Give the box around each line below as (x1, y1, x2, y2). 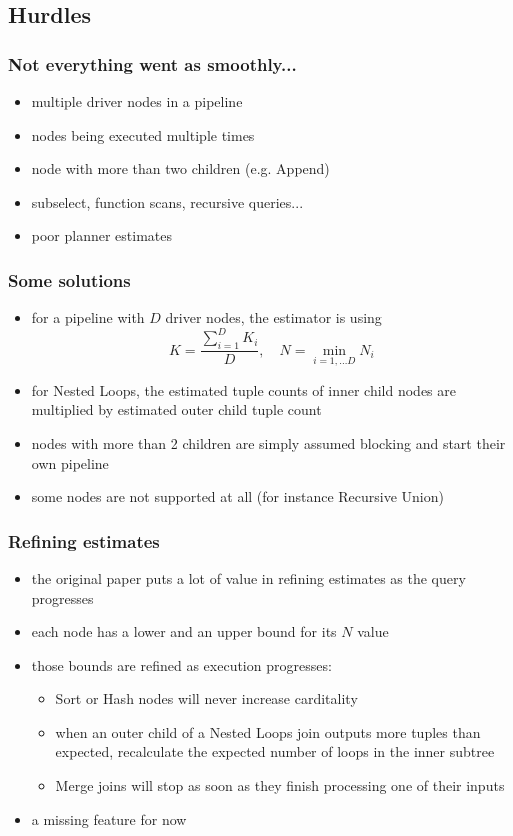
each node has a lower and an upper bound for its (31, 621, 337, 642)
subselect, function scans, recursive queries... (31, 191, 304, 212)
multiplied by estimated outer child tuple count (31, 399, 322, 420)
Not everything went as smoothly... (8, 51, 297, 76)
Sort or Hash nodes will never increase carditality (55, 688, 358, 709)
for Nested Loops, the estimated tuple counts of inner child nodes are (31, 379, 456, 400)
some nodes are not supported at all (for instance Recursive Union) (31, 486, 444, 507)
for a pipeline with (31, 307, 145, 328)
